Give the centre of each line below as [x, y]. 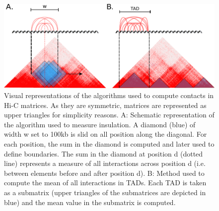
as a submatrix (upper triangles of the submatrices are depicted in [105, 192]
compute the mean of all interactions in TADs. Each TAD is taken [105, 183]
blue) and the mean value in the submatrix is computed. [90, 202]
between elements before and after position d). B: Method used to [104, 173]
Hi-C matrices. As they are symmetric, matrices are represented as [105, 105]
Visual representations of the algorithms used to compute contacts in [109, 95]
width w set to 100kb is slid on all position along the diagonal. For [106, 134]
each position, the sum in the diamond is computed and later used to [109, 144]
